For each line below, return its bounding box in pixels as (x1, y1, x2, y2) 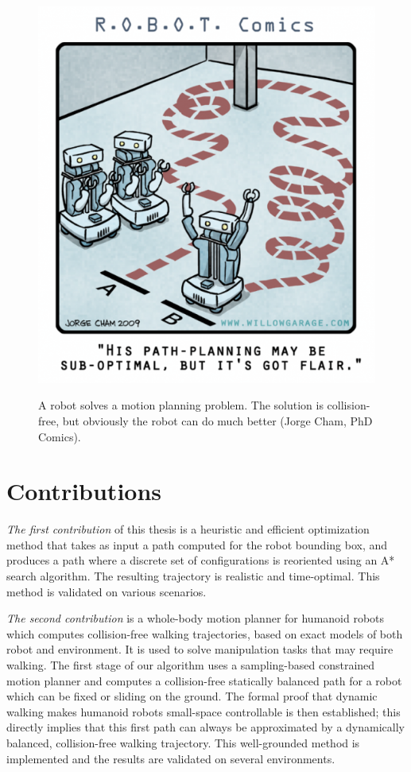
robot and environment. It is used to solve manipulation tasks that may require (6, 641, 394, 658)
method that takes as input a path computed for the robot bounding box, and (6, 536, 388, 553)
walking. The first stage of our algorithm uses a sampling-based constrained (6, 656, 375, 673)
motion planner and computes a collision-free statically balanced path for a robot (6, 672, 402, 689)
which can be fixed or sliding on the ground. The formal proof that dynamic (6, 688, 378, 704)
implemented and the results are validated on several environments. (6, 750, 335, 766)
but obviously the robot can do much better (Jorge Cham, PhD (62, 412, 373, 429)
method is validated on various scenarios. (6, 583, 207, 599)
